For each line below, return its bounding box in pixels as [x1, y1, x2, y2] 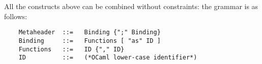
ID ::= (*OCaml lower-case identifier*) [18, 54, 197, 61]
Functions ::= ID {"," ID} [18, 45, 125, 53]
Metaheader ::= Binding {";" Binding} [18, 29, 161, 36]
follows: [4, 11, 27, 21]
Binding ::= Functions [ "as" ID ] [18, 37, 161, 44]
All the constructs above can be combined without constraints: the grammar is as [4, 1, 258, 11]
